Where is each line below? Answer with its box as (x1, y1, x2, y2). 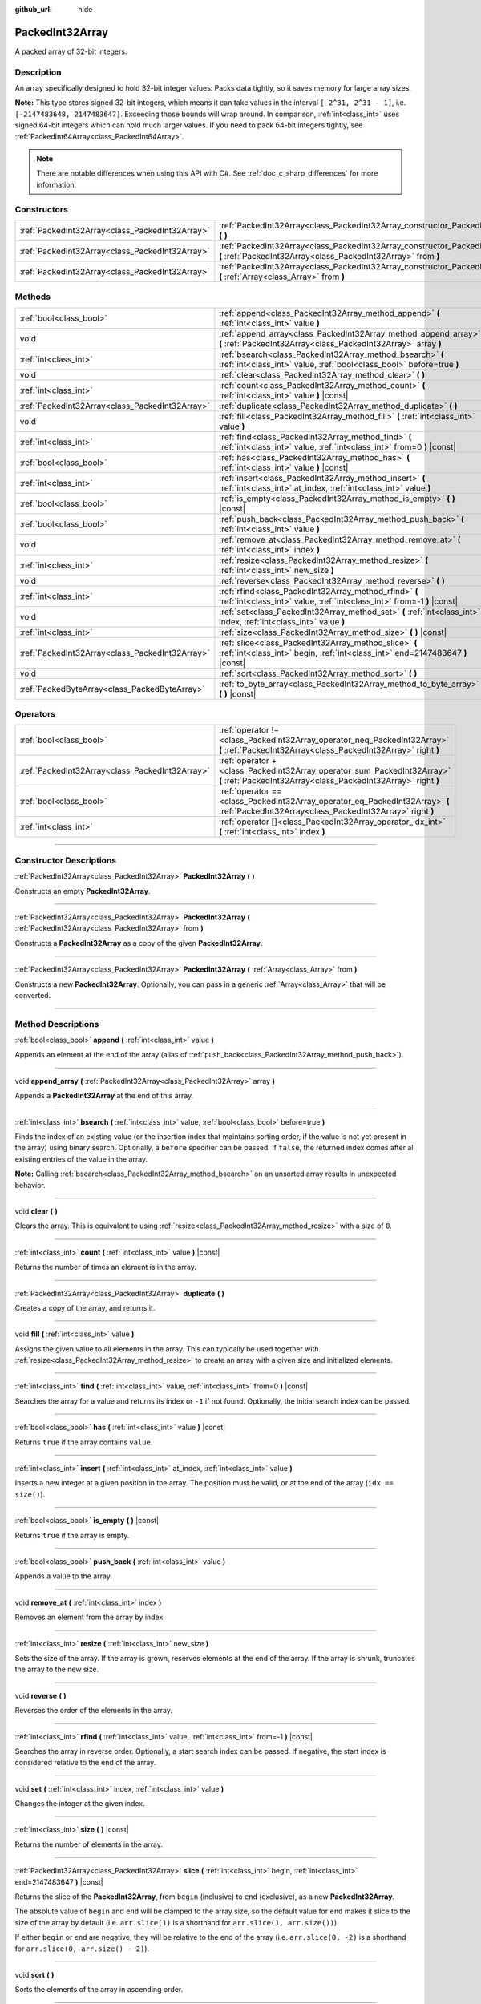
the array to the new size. (14, 1664, 99, 1675)
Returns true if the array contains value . (14, 1437, 153, 1447)
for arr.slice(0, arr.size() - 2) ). (14, 1944, 150, 1953)
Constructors (14, 204, 68, 215)
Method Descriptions (14, 1018, 99, 1029)
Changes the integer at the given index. (14, 1799, 145, 1808)
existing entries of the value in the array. (14, 1154, 148, 1164)
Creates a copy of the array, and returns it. (14, 1303, 156, 1312)
